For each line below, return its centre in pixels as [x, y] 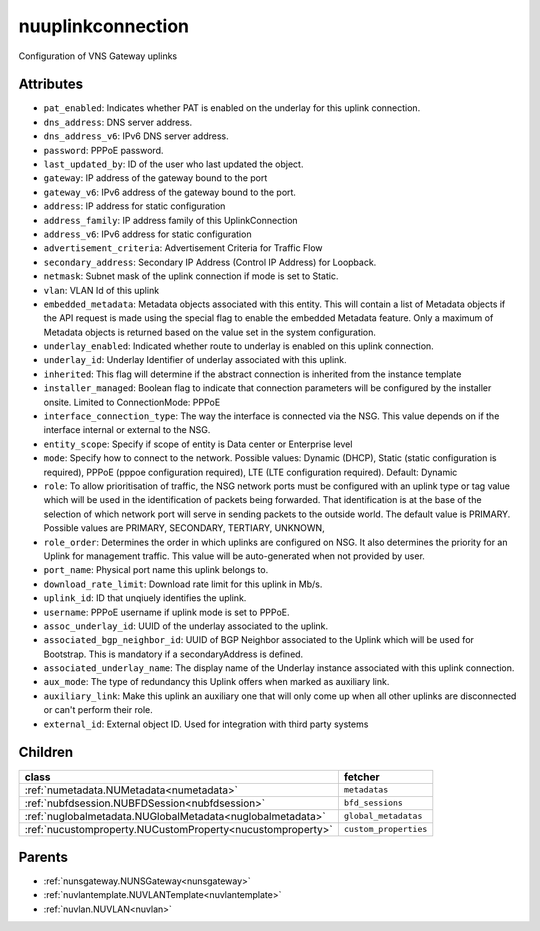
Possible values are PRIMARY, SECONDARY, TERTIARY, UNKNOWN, [184, 528]
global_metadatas [383, 816]
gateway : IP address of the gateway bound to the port [155, 178]
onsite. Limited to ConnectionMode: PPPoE [132, 402]
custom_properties [385, 829]
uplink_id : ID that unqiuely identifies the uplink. [145, 598]
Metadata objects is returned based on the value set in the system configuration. [210, 332]
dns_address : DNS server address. [118, 122]
